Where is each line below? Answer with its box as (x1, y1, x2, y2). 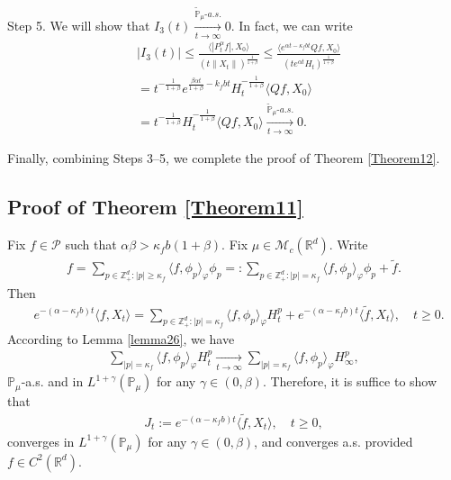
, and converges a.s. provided (254, 431, 413, 450)
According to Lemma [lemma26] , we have (7, 329, 235, 348)
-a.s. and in (21, 372, 84, 391)
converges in (7, 431, 75, 450)
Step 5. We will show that (7, 15, 150, 34)
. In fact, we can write (230, 15, 353, 34)
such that (65, 235, 117, 254)
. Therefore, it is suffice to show (262, 372, 437, 391)
